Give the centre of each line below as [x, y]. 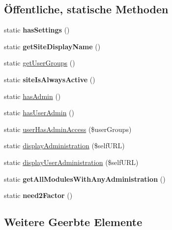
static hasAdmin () [32, 96]
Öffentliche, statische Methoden [86, 9]
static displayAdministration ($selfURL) [64, 146]
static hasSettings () [37, 30]
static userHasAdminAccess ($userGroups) [68, 129]
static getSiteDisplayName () [52, 46]
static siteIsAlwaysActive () [50, 79]
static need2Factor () [38, 195]
